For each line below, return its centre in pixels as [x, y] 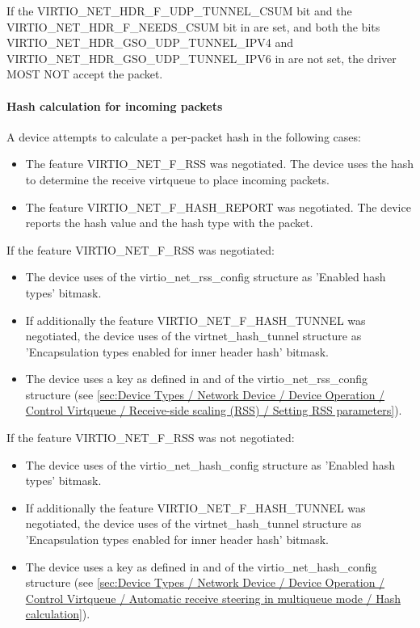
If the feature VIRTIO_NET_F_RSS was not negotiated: [151, 438]
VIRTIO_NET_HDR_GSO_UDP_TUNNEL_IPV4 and [150, 42]
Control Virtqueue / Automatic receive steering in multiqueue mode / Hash [213, 598]
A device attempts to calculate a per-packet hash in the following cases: [184, 136]
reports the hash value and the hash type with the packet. [169, 223]
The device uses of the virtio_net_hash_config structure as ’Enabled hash [210, 464]
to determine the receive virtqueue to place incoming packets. [178, 179]
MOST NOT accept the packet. [85, 74]
